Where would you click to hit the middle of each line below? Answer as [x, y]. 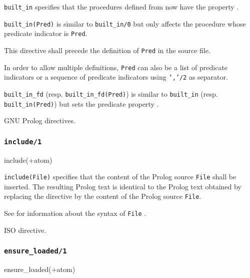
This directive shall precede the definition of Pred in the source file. [107, 50]
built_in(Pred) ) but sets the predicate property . [81, 103]
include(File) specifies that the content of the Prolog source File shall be [120, 177]
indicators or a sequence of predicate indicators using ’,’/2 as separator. [116, 77]
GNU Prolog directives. [40, 120]
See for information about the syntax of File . [75, 213]
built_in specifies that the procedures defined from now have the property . [121, 7]
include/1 [23, 142]
